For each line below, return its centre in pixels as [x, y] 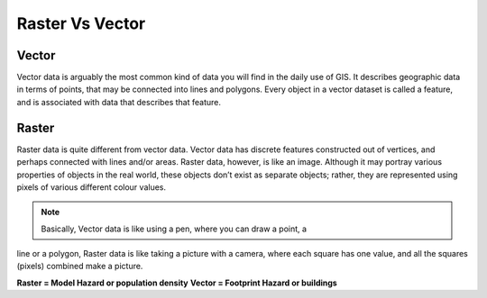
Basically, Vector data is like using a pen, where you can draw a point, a [174, 229]
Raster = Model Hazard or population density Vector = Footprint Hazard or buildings [177, 283]
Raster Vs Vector [81, 23]
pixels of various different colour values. [92, 187]
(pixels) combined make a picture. [80, 266]
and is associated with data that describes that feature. [119, 102]
